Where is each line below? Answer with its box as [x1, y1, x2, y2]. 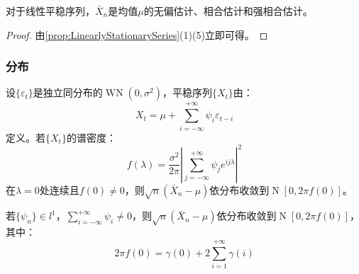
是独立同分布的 [33, 85, 103, 100]
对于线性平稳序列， [6, 4, 95, 18]
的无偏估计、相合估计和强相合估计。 [143, 4, 313, 18]
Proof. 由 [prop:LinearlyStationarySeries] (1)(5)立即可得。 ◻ [6, 27, 268, 42]
